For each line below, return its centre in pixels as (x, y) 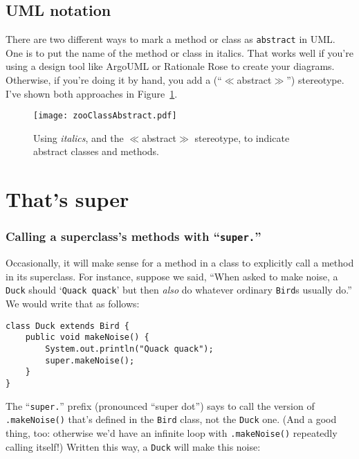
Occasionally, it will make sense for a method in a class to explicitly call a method (180, 263)
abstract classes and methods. (96, 151)
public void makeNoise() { (87, 337)
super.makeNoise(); (90, 360)
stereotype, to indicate (242, 137)
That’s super (67, 199)
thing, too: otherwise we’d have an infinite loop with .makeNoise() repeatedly (172, 432)
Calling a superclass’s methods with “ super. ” (134, 236)
